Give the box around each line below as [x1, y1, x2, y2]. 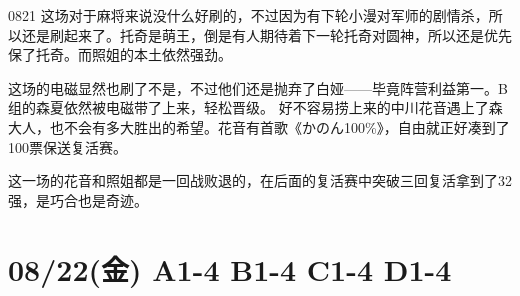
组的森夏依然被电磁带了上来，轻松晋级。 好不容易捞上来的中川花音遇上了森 [8, 97, 503, 118]
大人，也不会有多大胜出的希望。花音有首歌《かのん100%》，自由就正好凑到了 [8, 116, 510, 137]
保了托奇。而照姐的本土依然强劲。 [8, 44, 232, 65]
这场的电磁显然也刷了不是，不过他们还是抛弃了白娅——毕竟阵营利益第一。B [8, 77, 508, 98]
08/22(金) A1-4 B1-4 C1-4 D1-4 [8, 248, 452, 289]
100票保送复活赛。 [8, 136, 127, 157]
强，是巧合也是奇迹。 [8, 189, 148, 210]
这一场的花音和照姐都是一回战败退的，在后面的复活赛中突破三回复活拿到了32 [8, 170, 512, 191]
